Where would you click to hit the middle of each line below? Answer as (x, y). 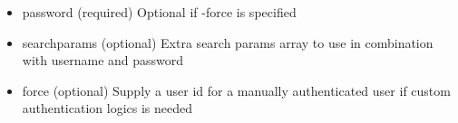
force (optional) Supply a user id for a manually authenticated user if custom (236, 90)
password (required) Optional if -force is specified (159, 12)
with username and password (103, 60)
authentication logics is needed (107, 108)
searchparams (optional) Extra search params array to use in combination (228, 42)
